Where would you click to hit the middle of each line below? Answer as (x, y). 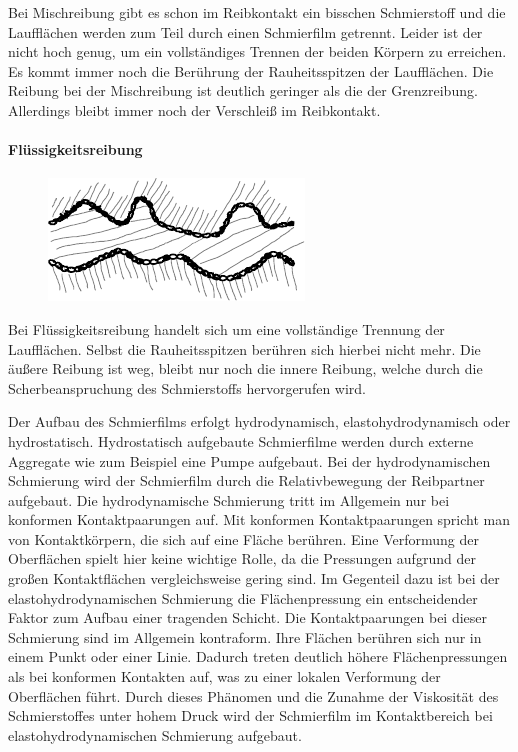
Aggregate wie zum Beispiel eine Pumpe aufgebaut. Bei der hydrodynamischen (249, 460)
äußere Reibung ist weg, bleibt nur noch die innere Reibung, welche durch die (245, 368)
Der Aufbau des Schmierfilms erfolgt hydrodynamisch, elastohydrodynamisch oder (259, 421)
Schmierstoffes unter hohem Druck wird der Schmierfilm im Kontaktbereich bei (250, 715)
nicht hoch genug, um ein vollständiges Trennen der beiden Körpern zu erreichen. (257, 51)
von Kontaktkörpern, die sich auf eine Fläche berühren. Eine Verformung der (243, 538)
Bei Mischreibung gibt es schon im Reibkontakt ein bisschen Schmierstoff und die (257, 12)
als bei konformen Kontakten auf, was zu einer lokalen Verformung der (224, 676)
